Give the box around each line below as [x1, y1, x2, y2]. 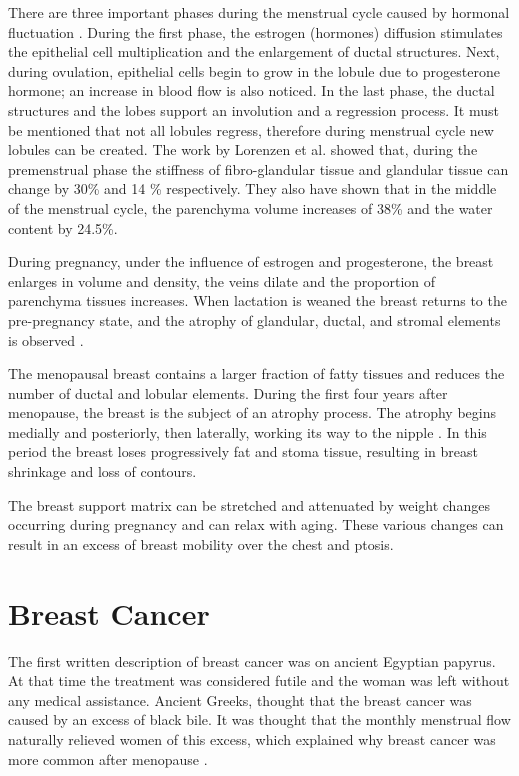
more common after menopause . [8, 748, 208, 769]
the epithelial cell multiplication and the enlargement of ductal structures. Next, [8, 41, 500, 62]
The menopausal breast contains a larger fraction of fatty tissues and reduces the [8, 363, 505, 384]
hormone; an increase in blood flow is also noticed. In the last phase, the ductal [8, 80, 495, 101]
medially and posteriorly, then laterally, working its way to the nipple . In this [8, 421, 487, 442]
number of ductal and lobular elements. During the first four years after [8, 382, 448, 403]
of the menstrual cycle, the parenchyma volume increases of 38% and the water [8, 197, 493, 218]
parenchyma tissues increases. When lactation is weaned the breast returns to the [8, 290, 507, 311]
